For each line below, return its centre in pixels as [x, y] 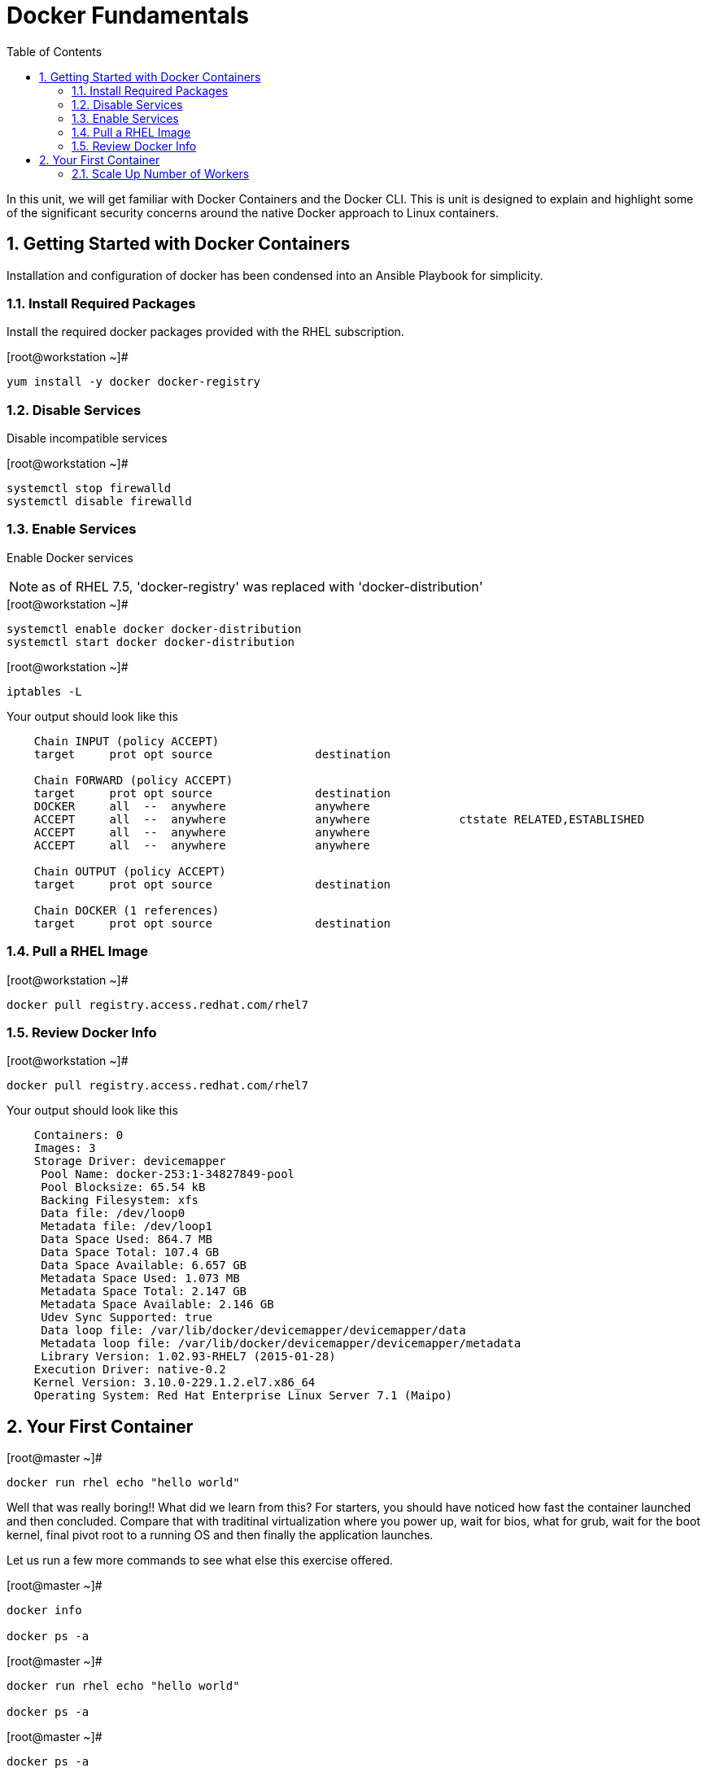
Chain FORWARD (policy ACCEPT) [133, 780]
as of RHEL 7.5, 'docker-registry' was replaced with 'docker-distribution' [262, 586]
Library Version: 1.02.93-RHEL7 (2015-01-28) [188, 1357]
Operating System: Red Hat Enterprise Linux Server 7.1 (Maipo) [243, 1396]
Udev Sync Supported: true [127, 1318]
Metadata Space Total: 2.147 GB [144, 1292]
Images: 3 [65, 1148]
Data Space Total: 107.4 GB [130, 1253]
